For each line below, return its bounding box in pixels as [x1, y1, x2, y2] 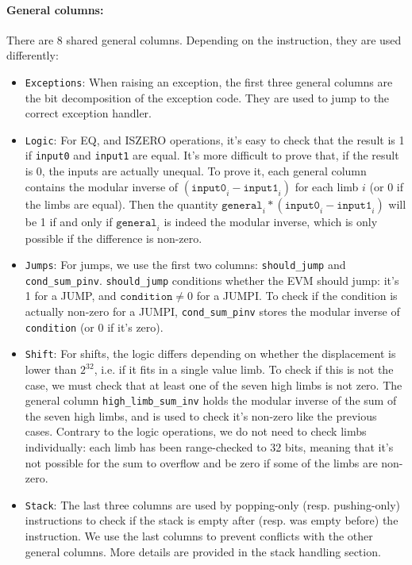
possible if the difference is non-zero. [25, 229, 202, 246]
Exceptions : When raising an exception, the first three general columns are [25, 73, 393, 90]
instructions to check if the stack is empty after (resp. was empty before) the [25, 512, 399, 528]
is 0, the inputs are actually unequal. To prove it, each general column [25, 163, 367, 179]
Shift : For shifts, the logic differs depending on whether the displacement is [25, 345, 396, 362]
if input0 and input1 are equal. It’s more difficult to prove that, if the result [25, 147, 399, 163]
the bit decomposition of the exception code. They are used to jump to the [25, 89, 390, 106]
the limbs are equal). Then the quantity [25, 195, 218, 212]
